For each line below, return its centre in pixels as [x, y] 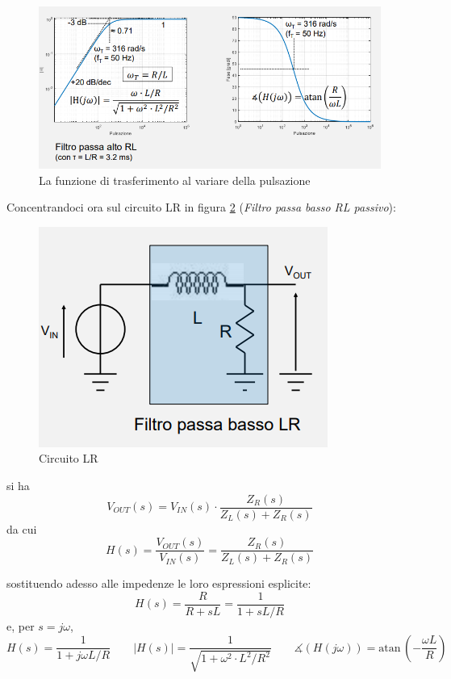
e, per [21, 625]
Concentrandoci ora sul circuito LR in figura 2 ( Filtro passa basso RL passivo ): [201, 207]
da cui [22, 528]
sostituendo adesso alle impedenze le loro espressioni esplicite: [159, 583]
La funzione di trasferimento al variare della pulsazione [175, 180]
